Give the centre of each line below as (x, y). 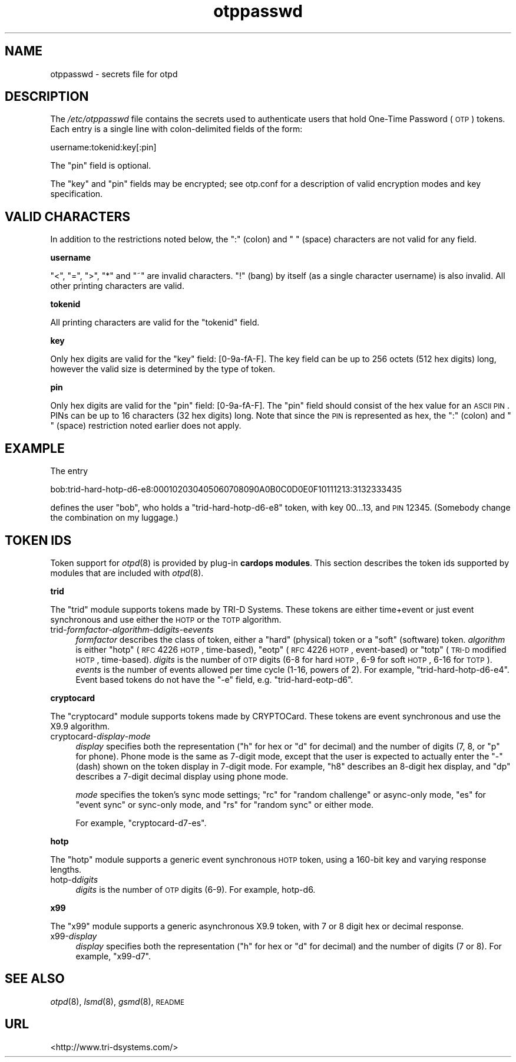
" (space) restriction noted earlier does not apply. (146, 426)
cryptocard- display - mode (100, 736)
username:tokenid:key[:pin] (103, 147)
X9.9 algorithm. (80, 726)
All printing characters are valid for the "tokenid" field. (155, 323)
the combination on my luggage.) (114, 518)
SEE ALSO (35, 979)
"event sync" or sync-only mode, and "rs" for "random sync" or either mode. (225, 804)
